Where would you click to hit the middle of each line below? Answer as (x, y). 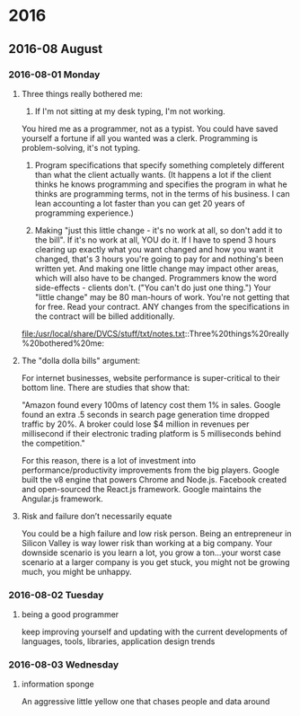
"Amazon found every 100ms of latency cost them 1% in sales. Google (151, 404)
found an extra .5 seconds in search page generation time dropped (146, 414)
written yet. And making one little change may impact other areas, (157, 268)
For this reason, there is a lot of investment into (109, 460)
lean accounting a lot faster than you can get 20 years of (140, 203)
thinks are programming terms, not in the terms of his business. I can (162, 193)
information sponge (58, 685)
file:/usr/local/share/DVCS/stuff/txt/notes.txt (103, 333)
